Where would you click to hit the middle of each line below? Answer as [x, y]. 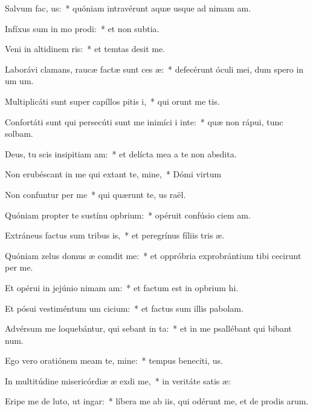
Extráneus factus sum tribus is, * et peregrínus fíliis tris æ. [115, 235]
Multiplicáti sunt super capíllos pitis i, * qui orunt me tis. [112, 101]
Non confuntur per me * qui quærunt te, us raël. [95, 194]
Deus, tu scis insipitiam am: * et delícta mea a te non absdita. [121, 153]
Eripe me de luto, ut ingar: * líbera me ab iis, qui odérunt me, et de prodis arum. [157, 401]
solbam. [19, 133]
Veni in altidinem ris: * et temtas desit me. [85, 49]
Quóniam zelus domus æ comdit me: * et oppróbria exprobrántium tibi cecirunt [153, 255]
